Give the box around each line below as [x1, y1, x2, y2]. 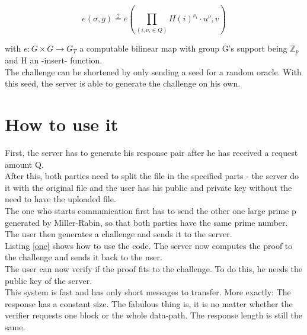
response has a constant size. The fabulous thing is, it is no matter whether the [5, 297, 293, 310]
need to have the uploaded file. [5, 193, 116, 205]
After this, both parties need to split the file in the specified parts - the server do [5, 170, 299, 182]
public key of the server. [5, 274, 92, 286]
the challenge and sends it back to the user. [5, 251, 162, 263]
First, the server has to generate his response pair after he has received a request [5, 146, 298, 159]
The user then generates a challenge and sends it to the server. [5, 228, 232, 240]
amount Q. [5, 158, 44, 170]
